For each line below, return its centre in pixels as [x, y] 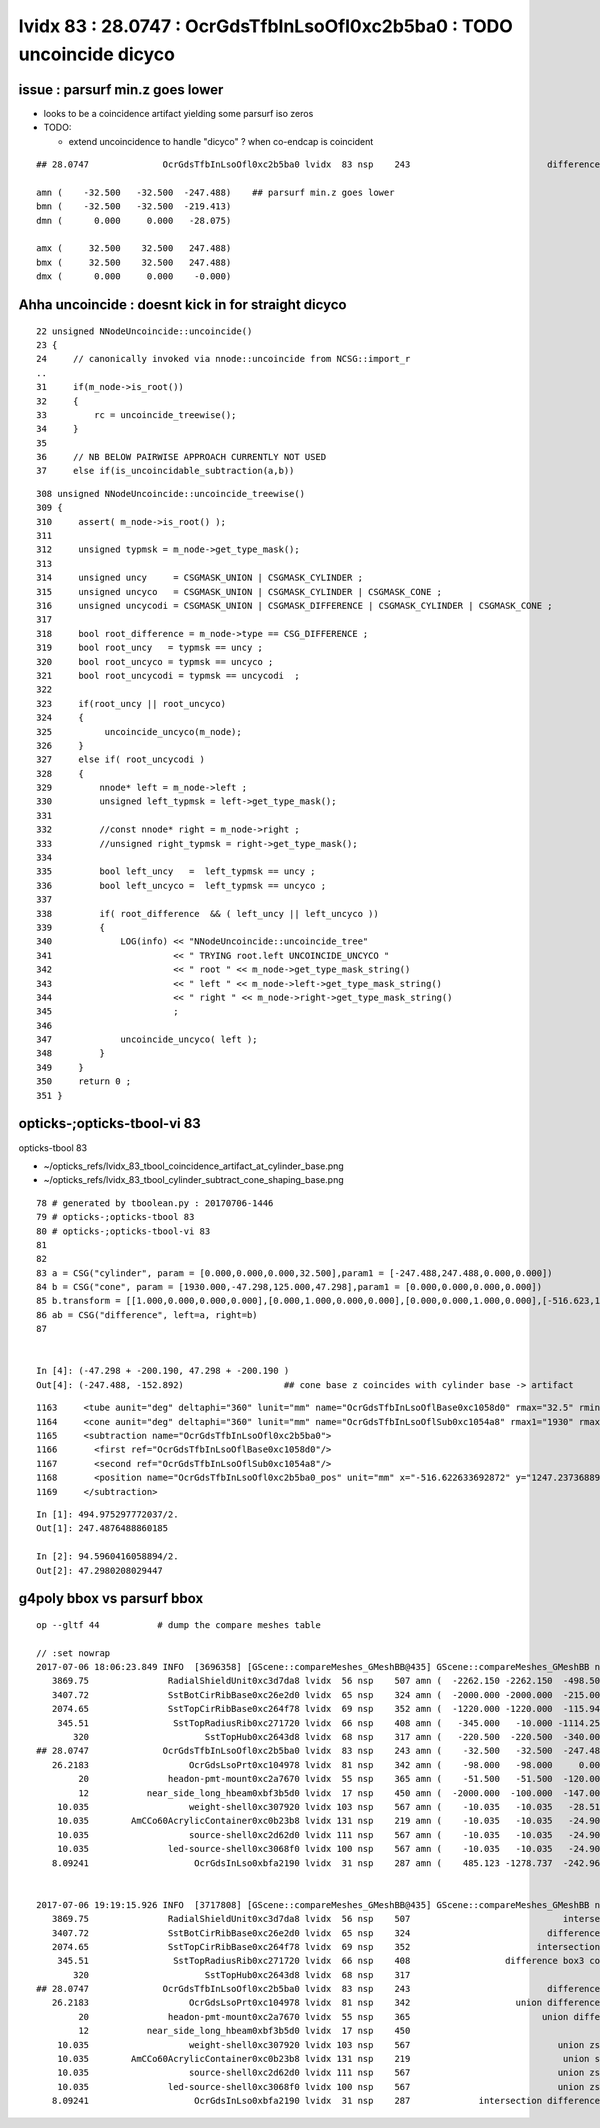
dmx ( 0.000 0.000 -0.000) [134, 276]
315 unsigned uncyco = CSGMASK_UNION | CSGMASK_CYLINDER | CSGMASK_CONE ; [239, 591]
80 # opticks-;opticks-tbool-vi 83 [123, 1231]
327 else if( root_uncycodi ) [120, 759]
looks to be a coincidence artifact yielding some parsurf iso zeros [178, 113]
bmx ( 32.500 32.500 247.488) [134, 262]
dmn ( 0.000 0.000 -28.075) [134, 220]
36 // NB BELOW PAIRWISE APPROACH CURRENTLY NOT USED [181, 457]
